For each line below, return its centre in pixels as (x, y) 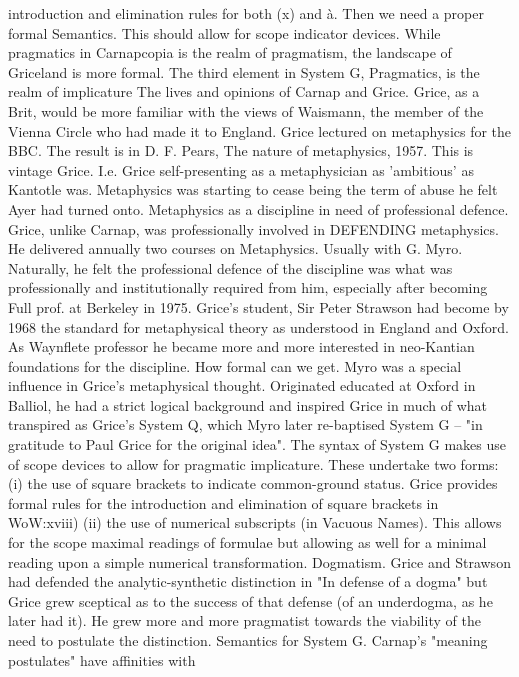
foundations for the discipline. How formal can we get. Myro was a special (235, 365)
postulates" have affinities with (102, 659)
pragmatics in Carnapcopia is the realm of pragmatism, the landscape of (230, 52)
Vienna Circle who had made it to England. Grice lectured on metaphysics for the (260, 130)
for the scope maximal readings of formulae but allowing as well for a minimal (247, 542)
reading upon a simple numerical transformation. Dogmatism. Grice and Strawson (259, 561)
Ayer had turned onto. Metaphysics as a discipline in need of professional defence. (258, 208)
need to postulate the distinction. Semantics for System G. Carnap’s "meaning (248, 640)
